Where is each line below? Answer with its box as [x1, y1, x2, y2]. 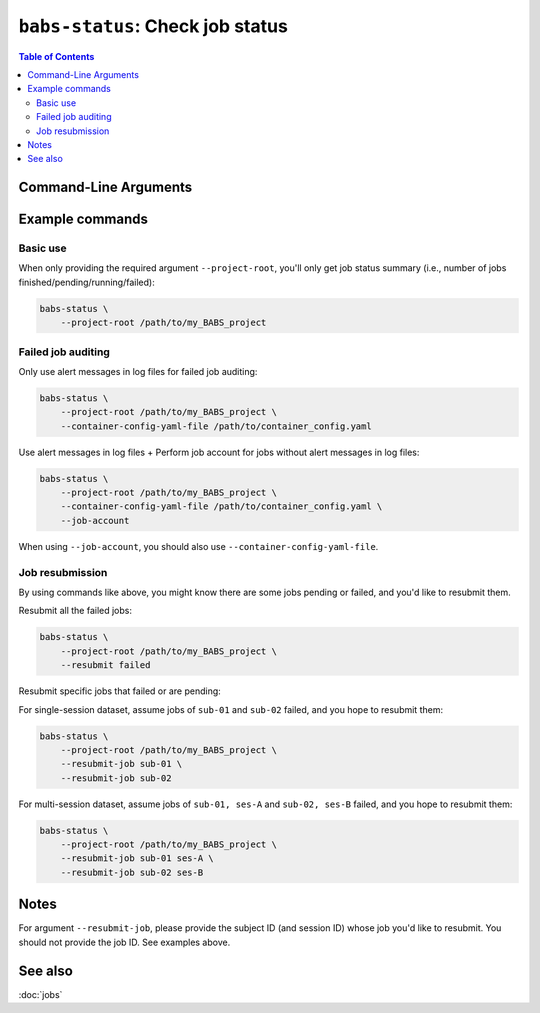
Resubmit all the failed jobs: [18, 605, 132, 617]
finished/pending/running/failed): [18, 276, 155, 288]
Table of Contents [18, 50, 95, 62]
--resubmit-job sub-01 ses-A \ [60, 853, 214, 864]
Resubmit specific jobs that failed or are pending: [18, 685, 222, 697]
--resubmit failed [60, 660, 151, 671]
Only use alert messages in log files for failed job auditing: [18, 365, 258, 377]
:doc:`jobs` [18, 988, 63, 1000]
